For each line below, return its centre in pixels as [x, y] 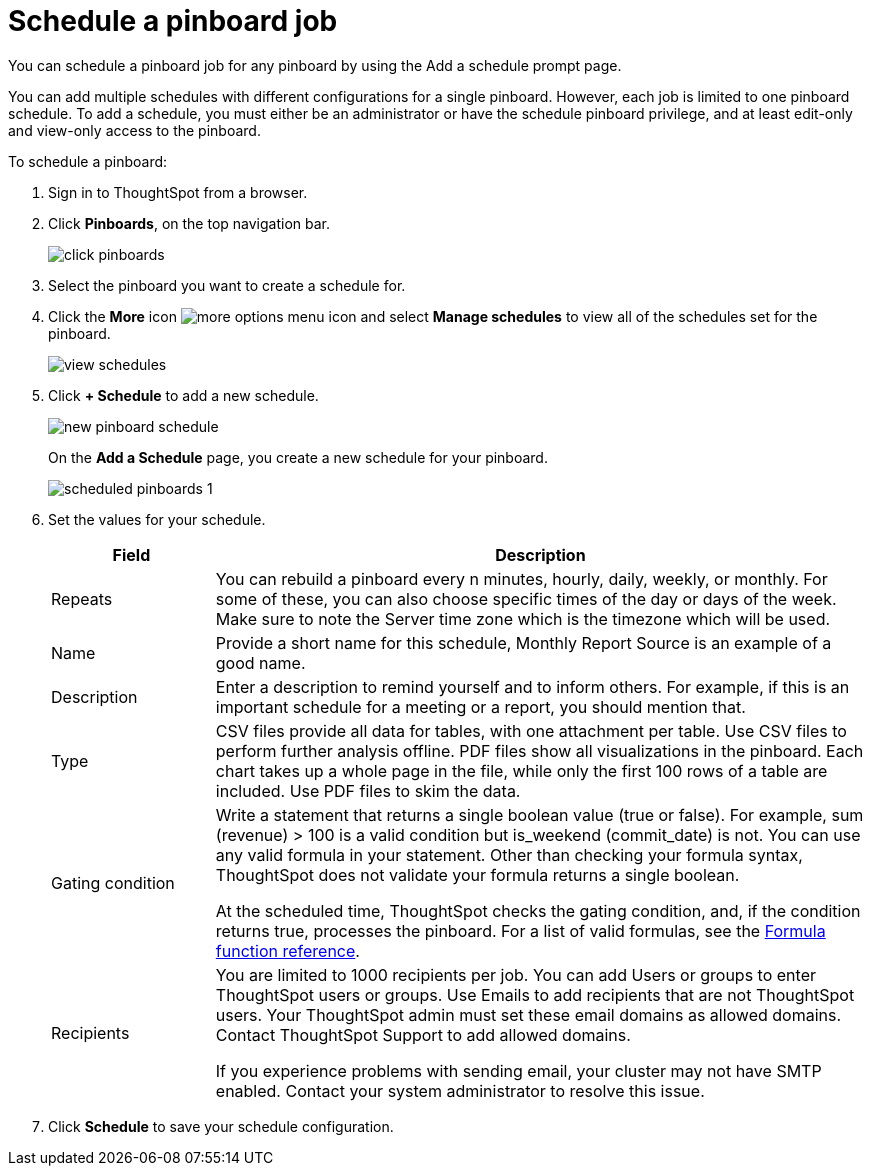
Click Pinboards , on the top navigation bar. [189, 223]
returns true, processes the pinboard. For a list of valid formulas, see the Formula [520, 930]
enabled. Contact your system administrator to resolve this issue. [460, 1090]
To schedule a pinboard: [88, 161]
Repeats [82, 598]
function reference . [287, 950]
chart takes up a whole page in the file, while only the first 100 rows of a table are [521, 770]
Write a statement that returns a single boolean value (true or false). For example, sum [539, 814]
